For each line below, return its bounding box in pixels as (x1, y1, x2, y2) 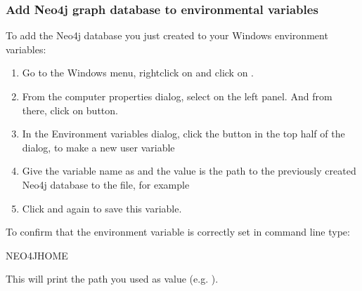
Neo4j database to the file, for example (22, 177, 190, 191)
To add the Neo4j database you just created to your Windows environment (6, 28, 328, 43)
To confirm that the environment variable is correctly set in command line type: (6, 224, 350, 239)
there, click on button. (22, 102, 118, 117)
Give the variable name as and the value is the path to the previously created (22, 163, 356, 178)
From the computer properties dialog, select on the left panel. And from (22, 89, 332, 103)
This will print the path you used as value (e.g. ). (6, 271, 219, 286)
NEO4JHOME (6, 248, 68, 262)
